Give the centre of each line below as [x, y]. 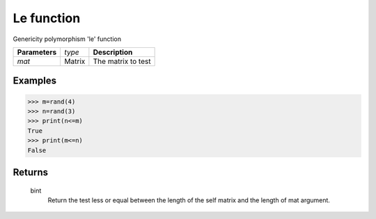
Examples [35, 81]
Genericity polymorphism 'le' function [67, 39]
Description [113, 52]
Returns [31, 172]
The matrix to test [122, 61]
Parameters [37, 52]
